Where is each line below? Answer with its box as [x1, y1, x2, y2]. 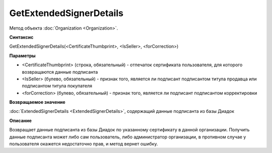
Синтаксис [9, 34, 34, 40]
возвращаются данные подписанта [22, 69, 98, 75]
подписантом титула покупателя [22, 83, 93, 89]
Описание [9, 117, 32, 123]
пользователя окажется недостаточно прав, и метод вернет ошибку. [9, 141, 158, 147]
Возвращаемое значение [9, 99, 65, 105]
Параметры [9, 53, 36, 59]
